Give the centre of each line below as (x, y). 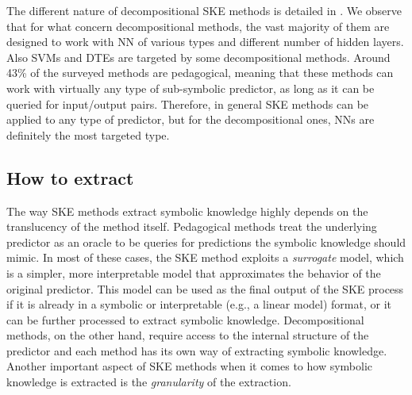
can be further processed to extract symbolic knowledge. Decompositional (185, 319)
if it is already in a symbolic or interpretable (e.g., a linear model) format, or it (199, 304)
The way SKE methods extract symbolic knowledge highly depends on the (187, 211)
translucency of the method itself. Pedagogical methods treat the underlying (192, 226)
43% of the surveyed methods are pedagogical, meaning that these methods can (200, 73)
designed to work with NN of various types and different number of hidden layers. (205, 42)
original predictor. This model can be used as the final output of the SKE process (205, 288)
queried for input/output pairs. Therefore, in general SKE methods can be (188, 104)
